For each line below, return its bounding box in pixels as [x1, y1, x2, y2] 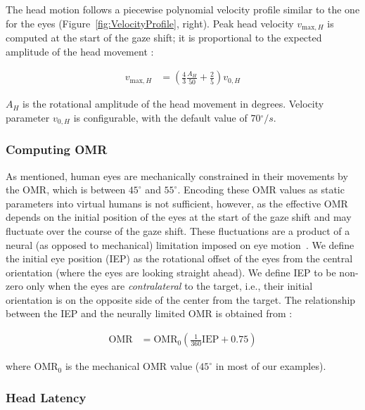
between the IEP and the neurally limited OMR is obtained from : [6, 306, 293, 321]
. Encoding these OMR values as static [177, 182, 345, 197]
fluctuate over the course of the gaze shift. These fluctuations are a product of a [6, 223, 350, 238]
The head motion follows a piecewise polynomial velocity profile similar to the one [6, 2, 360, 16]
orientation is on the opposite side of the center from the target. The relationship [6, 292, 356, 307]
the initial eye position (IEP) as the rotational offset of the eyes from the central [6, 251, 353, 266]
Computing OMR [6, 141, 108, 158]
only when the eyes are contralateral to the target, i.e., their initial [26, 278, 313, 293]
